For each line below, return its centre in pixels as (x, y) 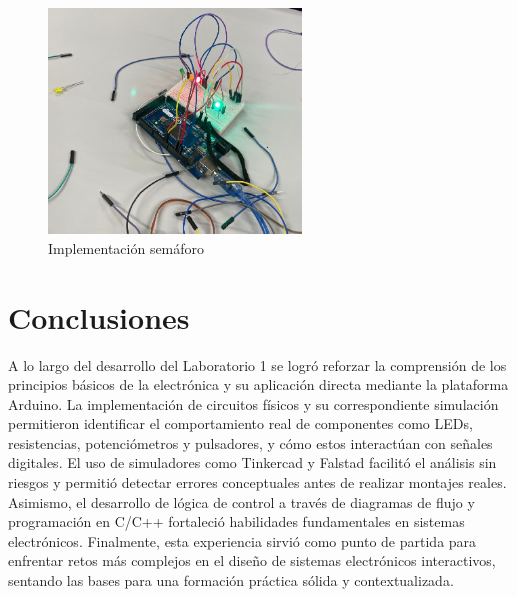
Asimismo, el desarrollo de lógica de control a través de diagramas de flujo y (241, 501)
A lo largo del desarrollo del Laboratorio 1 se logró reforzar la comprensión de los (257, 364)
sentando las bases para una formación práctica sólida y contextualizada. (231, 580)
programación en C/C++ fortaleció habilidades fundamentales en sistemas (236, 521)
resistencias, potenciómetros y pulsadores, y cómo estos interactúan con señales (250, 442)
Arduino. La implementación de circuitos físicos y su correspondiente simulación (253, 403)
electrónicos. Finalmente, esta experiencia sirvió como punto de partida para (242, 540)
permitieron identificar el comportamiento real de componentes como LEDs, (240, 423)
